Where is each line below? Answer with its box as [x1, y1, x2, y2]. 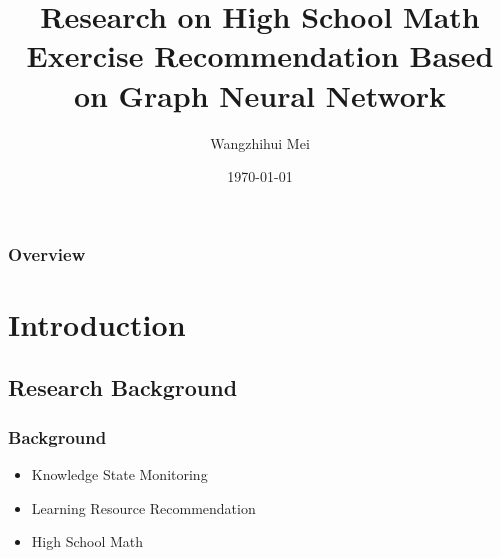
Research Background [8, 372, 238, 403]
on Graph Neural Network [73, 74, 447, 115]
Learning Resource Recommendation [31, 497, 256, 518]
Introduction [8, 303, 186, 344]
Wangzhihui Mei [210, 132, 310, 153]
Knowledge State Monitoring [31, 463, 208, 484]
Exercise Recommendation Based [26, 35, 494, 76]
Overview [8, 241, 86, 266]
